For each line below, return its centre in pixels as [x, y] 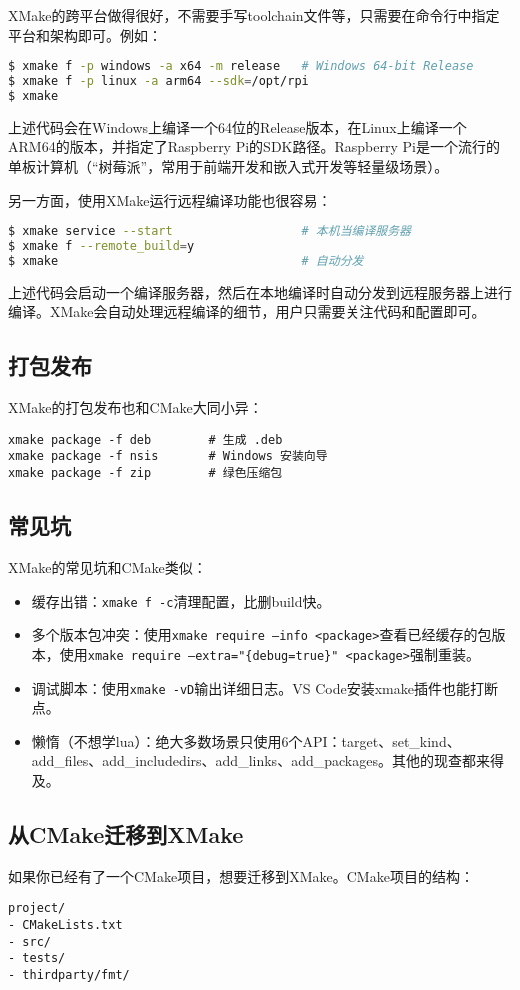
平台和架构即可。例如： [85, 34]
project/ [37, 908]
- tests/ [37, 958]
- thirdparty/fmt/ [69, 974]
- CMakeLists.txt [65, 925]
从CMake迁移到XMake [126, 833]
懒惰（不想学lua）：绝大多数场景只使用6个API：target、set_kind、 [246, 740]
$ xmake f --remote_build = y [101, 246]
